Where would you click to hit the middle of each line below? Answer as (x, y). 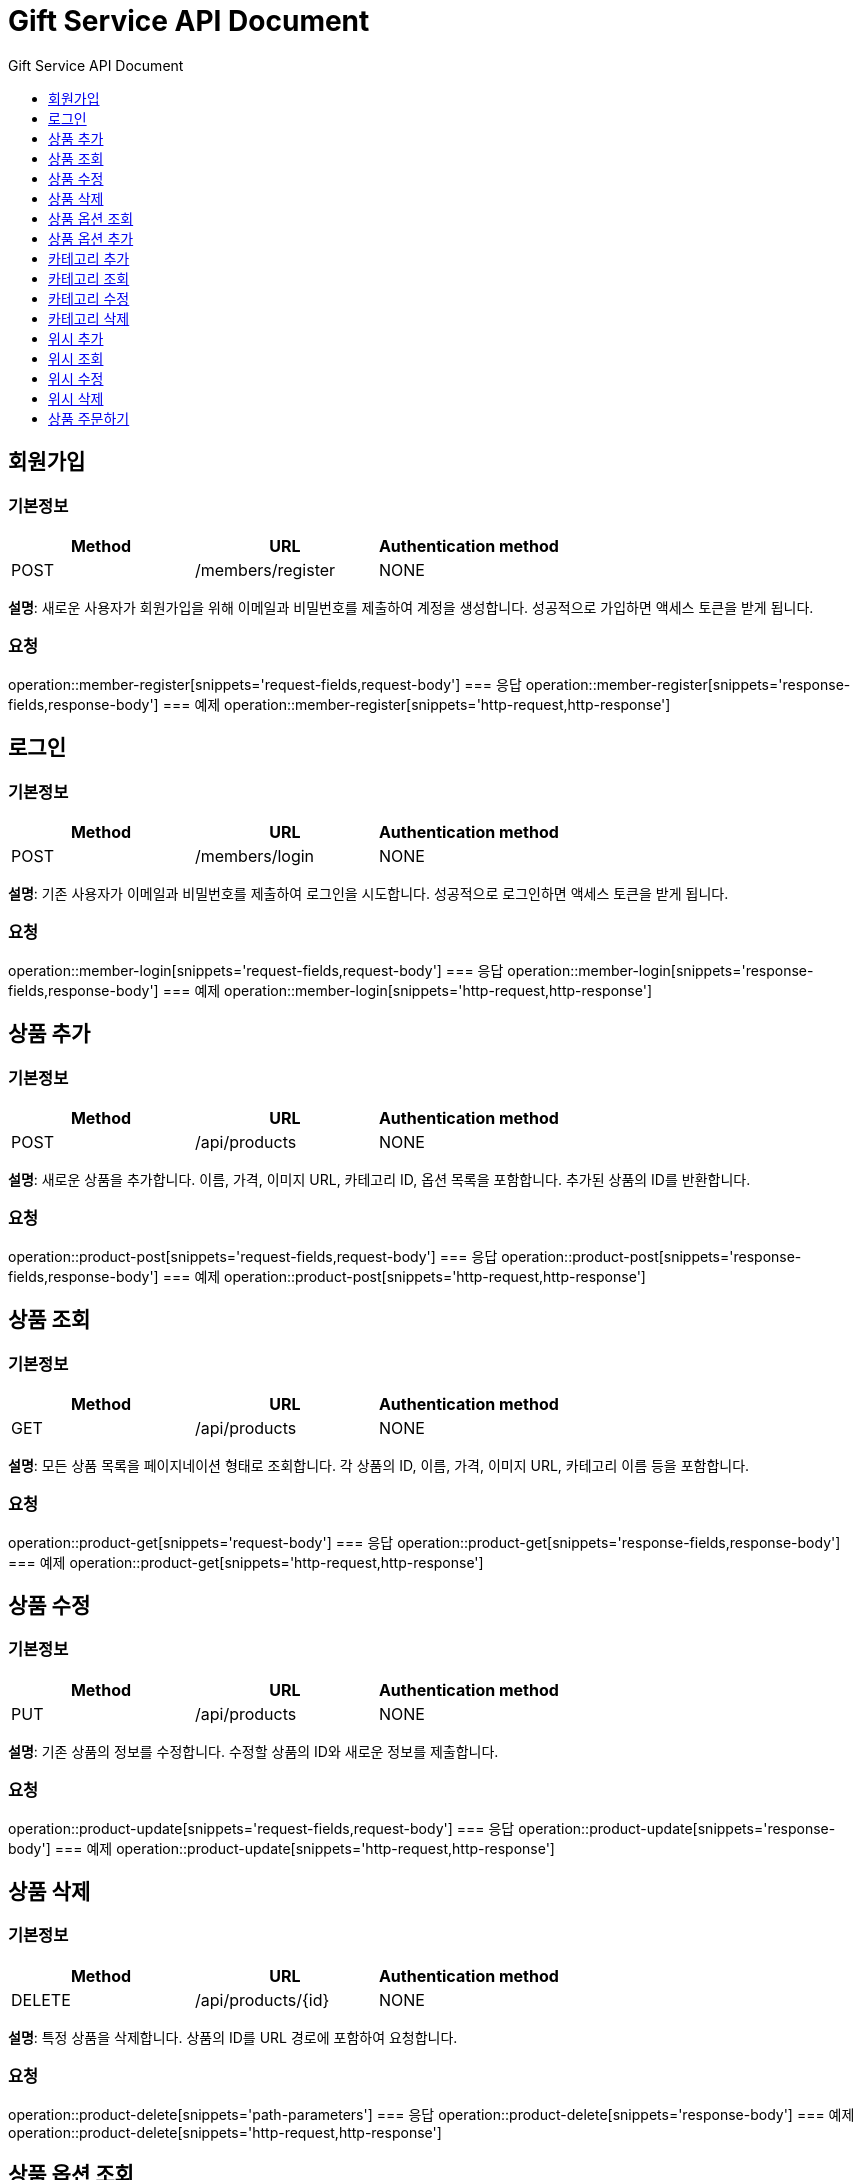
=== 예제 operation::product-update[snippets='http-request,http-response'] (304, 1848)
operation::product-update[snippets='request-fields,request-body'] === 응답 (261, 1828)
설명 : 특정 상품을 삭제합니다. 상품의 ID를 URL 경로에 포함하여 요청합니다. (233, 2037)
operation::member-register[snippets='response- (688, 684)
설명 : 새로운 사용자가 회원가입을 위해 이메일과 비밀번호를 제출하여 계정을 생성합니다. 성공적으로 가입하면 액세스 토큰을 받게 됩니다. (411, 607)
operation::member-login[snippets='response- (660, 970)
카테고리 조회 (89, 278)
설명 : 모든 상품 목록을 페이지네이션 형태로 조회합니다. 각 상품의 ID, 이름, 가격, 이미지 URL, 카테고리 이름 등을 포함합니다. (379, 1465)
